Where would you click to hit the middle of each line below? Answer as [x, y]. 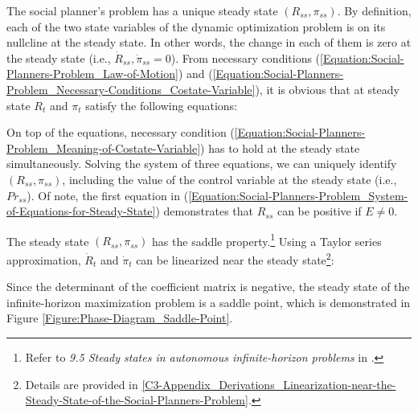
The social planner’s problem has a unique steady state [142, 10]
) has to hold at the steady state [280, 148]
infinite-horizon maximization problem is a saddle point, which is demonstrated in [209, 302]
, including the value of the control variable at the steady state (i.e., [229, 179]
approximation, [44, 259]
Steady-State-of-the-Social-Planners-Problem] [137, 400]
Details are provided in [82, 384]
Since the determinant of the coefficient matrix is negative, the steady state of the [208, 287]
